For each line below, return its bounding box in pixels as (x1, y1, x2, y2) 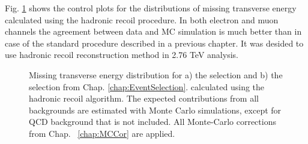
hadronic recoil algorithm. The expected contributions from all (29, 92, 259, 105)
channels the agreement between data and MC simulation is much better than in (5, 25, 302, 38)
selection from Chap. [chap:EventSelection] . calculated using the (29, 80, 265, 93)
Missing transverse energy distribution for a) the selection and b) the (29, 68, 283, 81)
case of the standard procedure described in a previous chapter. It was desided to (5, 36, 304, 49)
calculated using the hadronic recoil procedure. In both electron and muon (5, 13, 279, 26)
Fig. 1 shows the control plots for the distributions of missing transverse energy (5, 2, 297, 14)
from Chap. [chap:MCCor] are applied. (29, 127, 175, 139)
